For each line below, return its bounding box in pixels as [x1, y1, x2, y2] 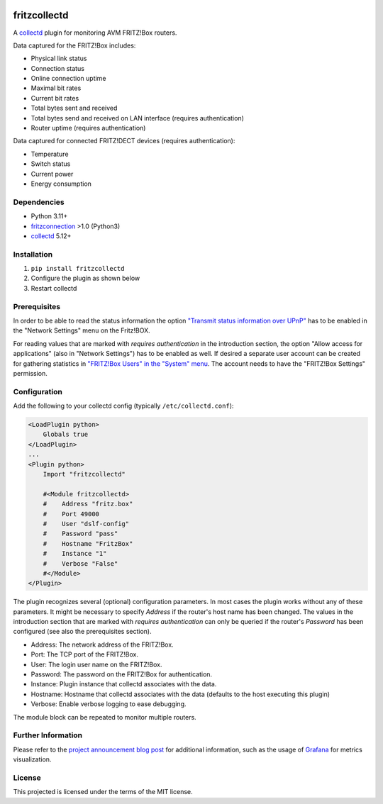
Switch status [30, 160, 71, 168]
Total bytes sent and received [30, 104, 118, 113]
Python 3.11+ [30, 212, 68, 220]
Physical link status [30, 54, 87, 63]
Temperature [30, 150, 69, 158]
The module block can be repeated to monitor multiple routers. [13, 713, 196, 721]
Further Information [13, 730, 83, 740]
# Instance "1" [43, 549, 107, 558]
